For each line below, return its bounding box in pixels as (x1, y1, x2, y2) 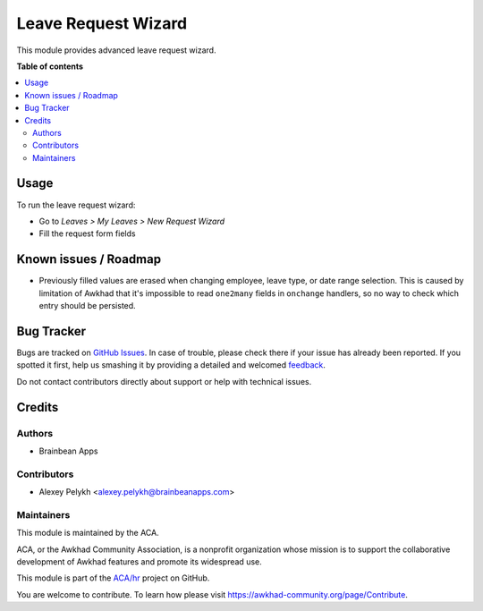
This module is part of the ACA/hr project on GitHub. (16, 573, 210, 583)
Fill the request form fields (38, 228, 136, 239)
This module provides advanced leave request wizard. (16, 45, 216, 55)
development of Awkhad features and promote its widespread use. (16, 556, 263, 567)
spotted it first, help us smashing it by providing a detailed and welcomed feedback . (16, 360, 326, 370)
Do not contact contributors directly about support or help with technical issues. (16, 376, 312, 386)
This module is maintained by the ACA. (16, 528, 160, 539)
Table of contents (16, 61, 84, 72)
